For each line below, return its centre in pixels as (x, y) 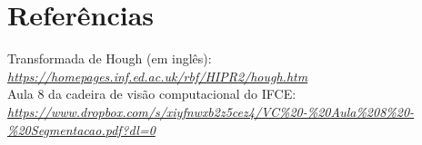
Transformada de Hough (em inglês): (110, 58)
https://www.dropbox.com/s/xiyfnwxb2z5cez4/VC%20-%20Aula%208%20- (211, 111)
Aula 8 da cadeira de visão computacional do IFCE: (152, 94)
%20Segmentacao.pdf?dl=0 (81, 129)
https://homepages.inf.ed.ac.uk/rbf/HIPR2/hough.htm (158, 76)
